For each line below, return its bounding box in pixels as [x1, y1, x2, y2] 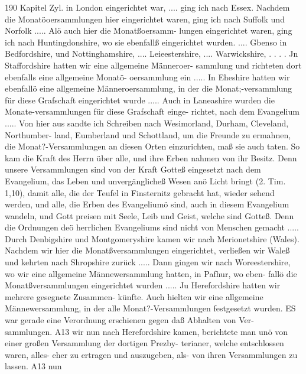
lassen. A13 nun [5, 360, 62, 372]
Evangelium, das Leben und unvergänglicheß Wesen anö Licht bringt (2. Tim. [5, 174, 286, 187]
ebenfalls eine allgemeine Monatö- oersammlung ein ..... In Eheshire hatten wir [5, 70, 290, 83]
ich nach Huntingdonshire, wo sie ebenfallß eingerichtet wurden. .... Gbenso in [5, 35, 287, 48]
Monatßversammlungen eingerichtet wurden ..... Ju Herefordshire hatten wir [5, 279, 281, 291]
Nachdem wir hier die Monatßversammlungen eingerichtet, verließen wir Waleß [5, 244, 290, 256]
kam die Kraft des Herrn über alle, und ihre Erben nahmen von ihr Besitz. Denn [5, 151, 297, 164]
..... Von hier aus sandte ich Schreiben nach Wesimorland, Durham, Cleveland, [5, 116, 289, 129]
